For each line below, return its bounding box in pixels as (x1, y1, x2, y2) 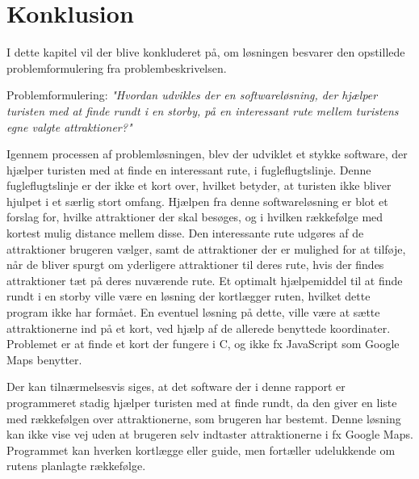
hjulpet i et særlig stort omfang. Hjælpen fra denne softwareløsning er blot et (6, 192, 388, 209)
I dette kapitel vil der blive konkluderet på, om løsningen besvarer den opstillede (6, 44, 405, 61)
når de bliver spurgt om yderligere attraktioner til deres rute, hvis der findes (6, 256, 384, 273)
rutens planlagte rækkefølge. (6, 457, 146, 474)
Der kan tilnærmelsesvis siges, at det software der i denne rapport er (6, 378, 346, 395)
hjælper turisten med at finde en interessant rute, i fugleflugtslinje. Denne (6, 161, 371, 178)
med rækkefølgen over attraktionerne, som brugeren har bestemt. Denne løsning (6, 410, 401, 426)
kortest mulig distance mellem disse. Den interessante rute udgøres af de (6, 225, 364, 242)
